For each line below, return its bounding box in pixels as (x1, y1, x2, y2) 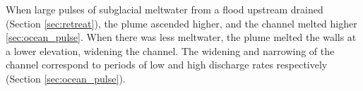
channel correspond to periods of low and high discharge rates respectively (6, 57, 328, 72)
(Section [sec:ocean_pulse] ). (6, 71, 126, 85)
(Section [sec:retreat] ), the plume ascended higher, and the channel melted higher (6, 16, 357, 30)
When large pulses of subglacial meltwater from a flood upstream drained (6, 2, 323, 16)
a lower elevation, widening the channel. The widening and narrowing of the (6, 43, 335, 58)
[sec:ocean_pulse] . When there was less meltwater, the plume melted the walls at (6, 30, 357, 44)
